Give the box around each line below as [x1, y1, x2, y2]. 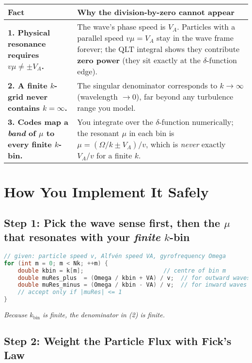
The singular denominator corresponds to [77, 80, 218, 91]
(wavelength [77, 91, 118, 102]
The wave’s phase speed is [77, 21, 166, 32]
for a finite [96, 150, 132, 161]
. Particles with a [177, 21, 236, 32]
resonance [8, 37, 46, 49]
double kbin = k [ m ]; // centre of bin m [17, 267, 226, 274]
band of [8, 127, 36, 138]
